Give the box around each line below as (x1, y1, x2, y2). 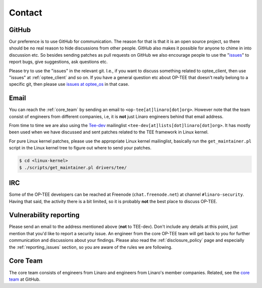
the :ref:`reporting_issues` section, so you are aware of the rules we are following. (9, 244, 173, 250)
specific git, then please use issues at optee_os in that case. (9, 81, 130, 87)
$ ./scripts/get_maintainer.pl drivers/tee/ (19, 165, 127, 170)
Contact (9, 7, 42, 18)
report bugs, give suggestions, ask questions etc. (9, 59, 108, 65)
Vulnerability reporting (9, 211, 80, 219)
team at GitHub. (9, 276, 41, 282)
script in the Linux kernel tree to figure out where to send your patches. (9, 145, 151, 151)
